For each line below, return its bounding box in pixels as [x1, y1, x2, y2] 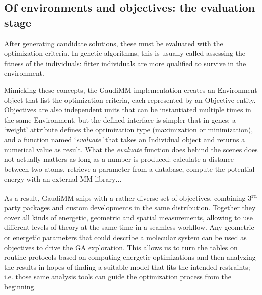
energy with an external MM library [4, 173, 116, 184]
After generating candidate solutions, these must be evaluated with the [4, 38, 223, 48]
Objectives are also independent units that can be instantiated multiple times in [4, 104, 251, 115]
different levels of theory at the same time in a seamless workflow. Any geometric [4, 222, 254, 232]
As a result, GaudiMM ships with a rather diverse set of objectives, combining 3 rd [4, 191, 257, 203]
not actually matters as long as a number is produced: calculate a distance [4, 154, 234, 164]
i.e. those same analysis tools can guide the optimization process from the [4, 271, 231, 282]
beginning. [4, 281, 36, 291]
